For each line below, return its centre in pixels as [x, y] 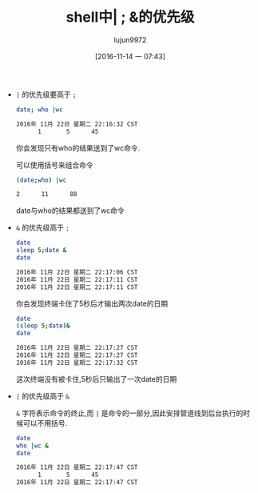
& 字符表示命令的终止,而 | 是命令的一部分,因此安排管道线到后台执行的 [129, 413]
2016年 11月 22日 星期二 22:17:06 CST [77, 272]
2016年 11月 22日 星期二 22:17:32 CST [77, 363]
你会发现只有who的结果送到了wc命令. [78, 148]
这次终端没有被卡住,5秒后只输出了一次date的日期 [96, 379]
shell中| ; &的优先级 [130, 17]
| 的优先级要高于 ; [46, 94]
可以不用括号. [45, 423]
